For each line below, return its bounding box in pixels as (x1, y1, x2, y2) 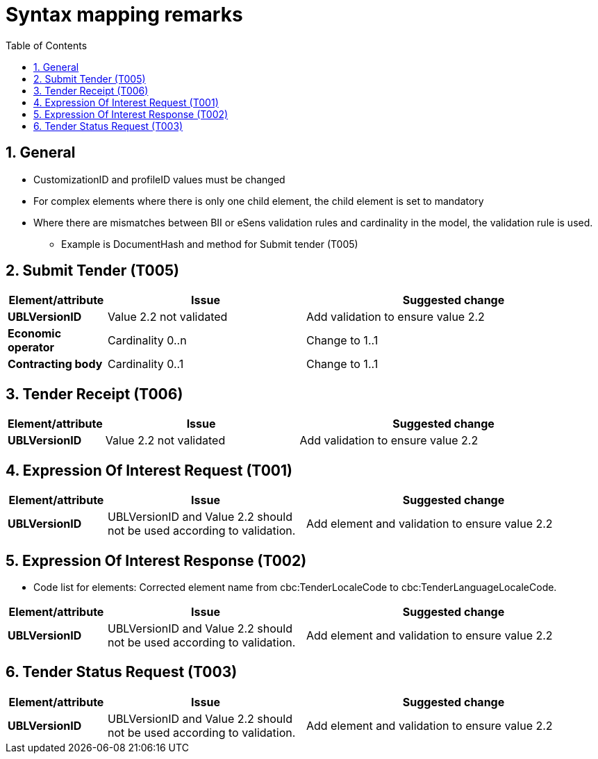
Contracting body (8, 357, 103, 372)
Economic (8, 326, 62, 341)
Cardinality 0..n (107, 333, 187, 348)
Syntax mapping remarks (6, 3, 243, 26)
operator (8, 340, 55, 355)
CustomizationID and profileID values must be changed (33, 173, 285, 185)
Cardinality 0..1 (107, 357, 184, 372)
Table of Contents (6, 39, 88, 51)
